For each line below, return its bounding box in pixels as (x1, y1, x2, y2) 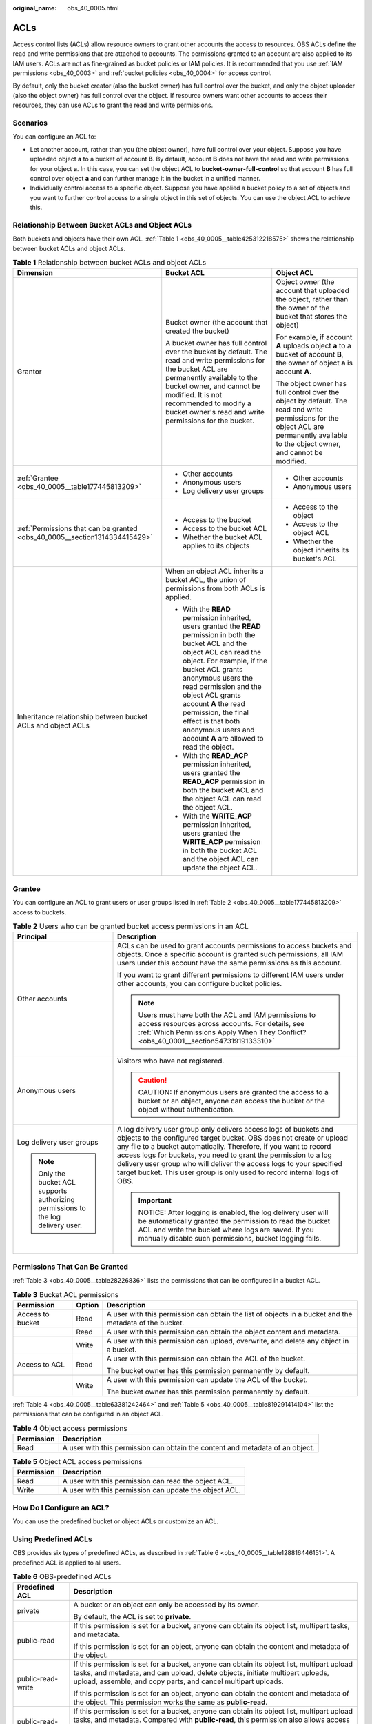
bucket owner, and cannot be (165, 381, 261, 391)
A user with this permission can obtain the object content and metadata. (106, 1327, 340, 1336)
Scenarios (12, 118, 48, 128)
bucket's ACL (293, 554, 337, 563)
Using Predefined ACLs (12, 1534, 92, 1544)
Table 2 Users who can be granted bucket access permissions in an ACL (12, 921, 249, 931)
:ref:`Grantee (17, 473, 59, 483)
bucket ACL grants (183, 665, 243, 674)
